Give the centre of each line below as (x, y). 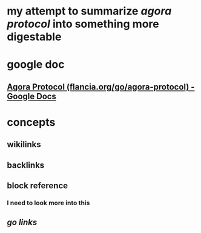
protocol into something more (83, 24)
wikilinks (24, 144)
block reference (38, 186)
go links (22, 222)
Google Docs (32, 96)
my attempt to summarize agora (89, 11)
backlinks (26, 165)
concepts (31, 122)
